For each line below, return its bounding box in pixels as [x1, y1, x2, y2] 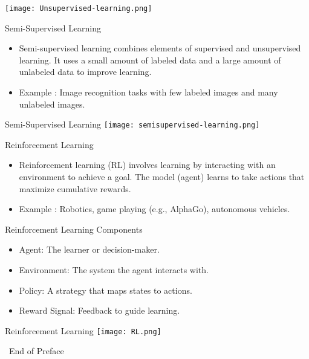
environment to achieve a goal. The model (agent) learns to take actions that [19, 170, 305, 183]
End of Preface [8, 344, 64, 357]
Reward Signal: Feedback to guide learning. [19, 304, 180, 317]
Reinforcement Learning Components [5, 222, 143, 235]
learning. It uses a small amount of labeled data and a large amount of [19, 53, 281, 66]
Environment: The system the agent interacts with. [19, 264, 209, 276]
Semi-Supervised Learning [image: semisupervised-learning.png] [5, 118, 260, 131]
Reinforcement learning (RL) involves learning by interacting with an [19, 158, 276, 171]
